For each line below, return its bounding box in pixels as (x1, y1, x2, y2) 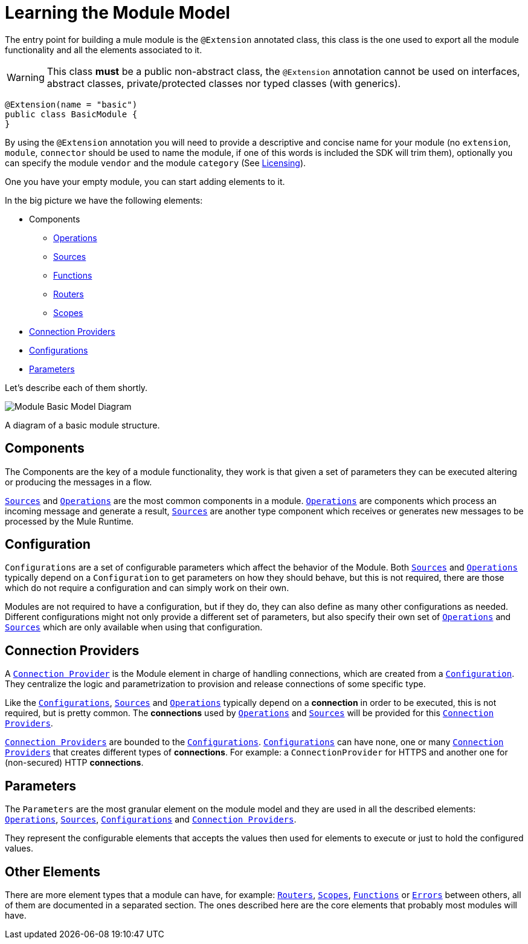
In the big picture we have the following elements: (5, 195, 203, 205)
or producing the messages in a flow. (5, 476, 152, 487)
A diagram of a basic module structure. (5, 419, 160, 430)
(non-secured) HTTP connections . (5, 757, 144, 768)
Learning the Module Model (5, 2, 230, 23)
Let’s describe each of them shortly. (5, 382, 148, 393)
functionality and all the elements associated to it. (5, 44, 202, 55)
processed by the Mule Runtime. (5, 516, 134, 526)
